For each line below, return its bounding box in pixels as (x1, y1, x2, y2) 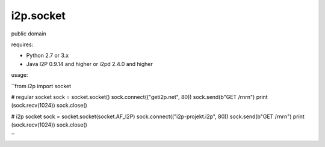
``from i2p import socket (11, 82, 72, 89)
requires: (11, 41, 34, 48)
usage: (11, 71, 28, 79)
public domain (11, 30, 46, 37)
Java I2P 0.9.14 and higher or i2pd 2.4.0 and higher (26, 60, 153, 67)
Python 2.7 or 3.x (26, 52, 69, 59)
